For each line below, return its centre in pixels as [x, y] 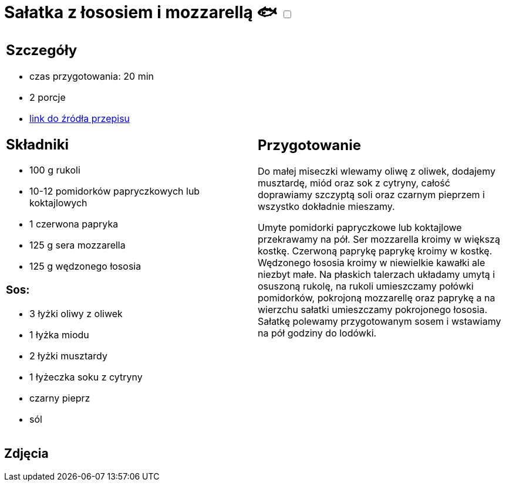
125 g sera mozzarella [77, 245]
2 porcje [48, 97]
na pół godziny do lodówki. [317, 333]
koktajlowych [58, 203]
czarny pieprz [60, 398]
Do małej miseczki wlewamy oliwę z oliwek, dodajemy [377, 171]
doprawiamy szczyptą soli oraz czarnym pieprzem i [371, 195]
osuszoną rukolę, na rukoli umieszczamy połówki [366, 286]
